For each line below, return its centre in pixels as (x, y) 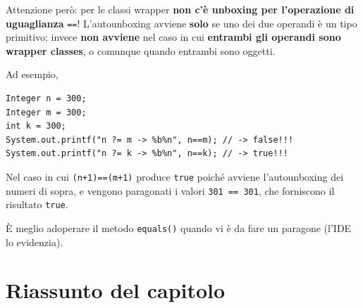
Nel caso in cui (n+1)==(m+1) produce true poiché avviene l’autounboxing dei (175, 177)
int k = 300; (36, 126)
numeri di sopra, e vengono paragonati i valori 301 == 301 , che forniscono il (170, 190)
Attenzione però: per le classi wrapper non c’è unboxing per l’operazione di (180, 9)
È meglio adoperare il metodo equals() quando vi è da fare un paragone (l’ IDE (179, 227)
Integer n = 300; (46, 99)
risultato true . (37, 204)
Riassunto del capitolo (116, 290)
